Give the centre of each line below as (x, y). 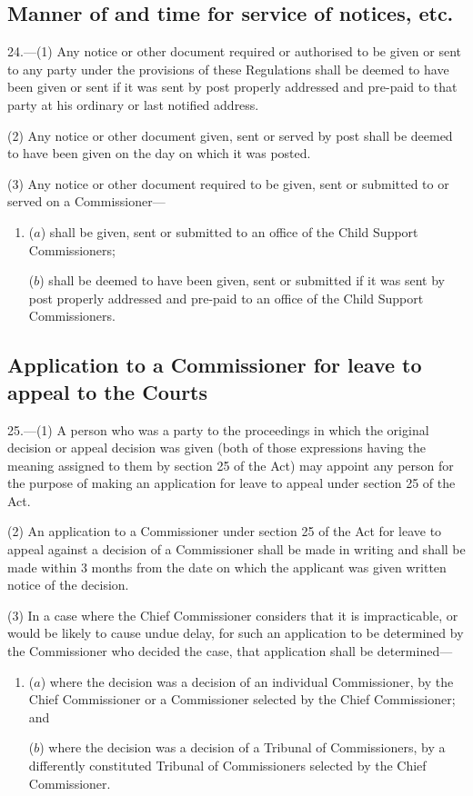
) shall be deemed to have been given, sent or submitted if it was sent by (242, 280)
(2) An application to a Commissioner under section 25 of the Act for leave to (225, 531)
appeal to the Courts (108, 391)
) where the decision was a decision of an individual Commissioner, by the (247, 681)
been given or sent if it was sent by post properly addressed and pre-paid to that (232, 87)
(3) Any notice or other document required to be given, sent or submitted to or (228, 183)
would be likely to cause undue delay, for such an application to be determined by (236, 633)
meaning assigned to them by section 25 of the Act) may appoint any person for (231, 465)
